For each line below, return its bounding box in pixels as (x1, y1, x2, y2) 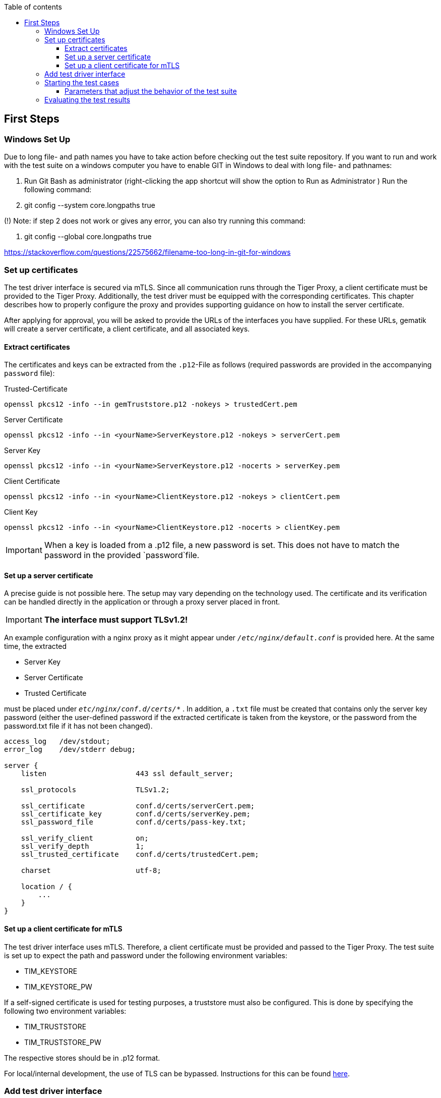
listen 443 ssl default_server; (21, 770, 234, 778)
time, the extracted (4, 642, 67, 651)
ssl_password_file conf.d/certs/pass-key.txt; (21, 818, 246, 827)
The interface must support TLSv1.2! (44, 615, 188, 625)
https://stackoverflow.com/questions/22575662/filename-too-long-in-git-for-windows (4, 248, 291, 257)
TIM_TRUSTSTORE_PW (24, 1037, 101, 1047)
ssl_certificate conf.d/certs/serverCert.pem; (21, 802, 255, 810)
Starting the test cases (44, 78, 119, 87)
